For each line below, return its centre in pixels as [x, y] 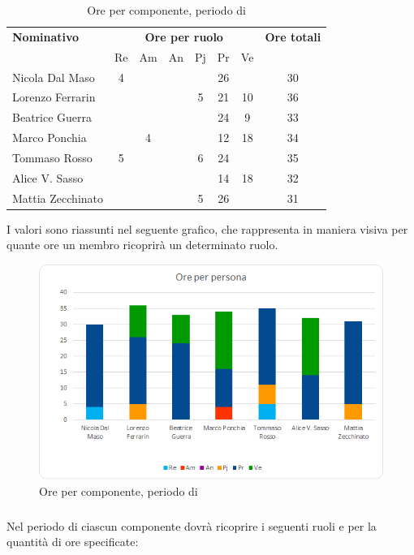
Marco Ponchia [50, 138]
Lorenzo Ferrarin [54, 97]
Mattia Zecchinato [58, 198]
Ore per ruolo [184, 36]
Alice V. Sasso [48, 177]
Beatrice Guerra [52, 117]
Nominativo [46, 36]
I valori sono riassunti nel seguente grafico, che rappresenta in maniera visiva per [207, 228]
